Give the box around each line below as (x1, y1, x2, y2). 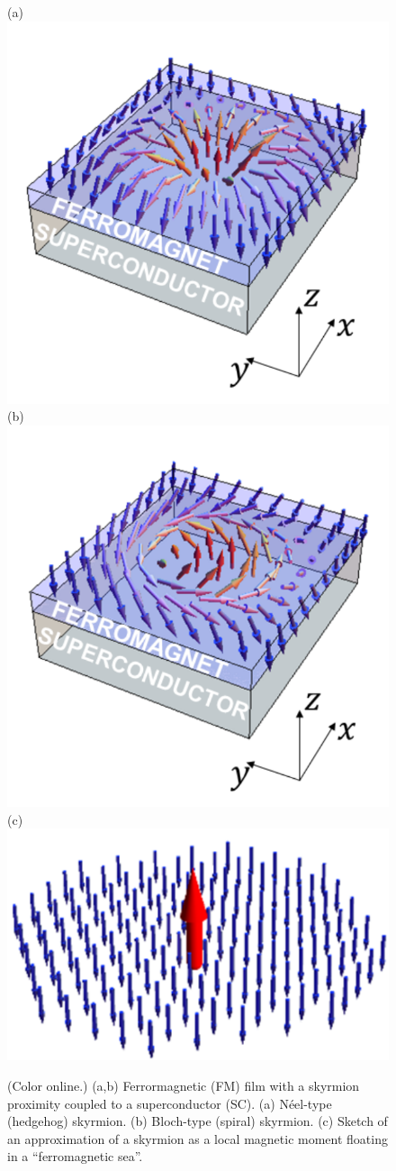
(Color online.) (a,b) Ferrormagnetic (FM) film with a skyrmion (7, 1075, 360, 1094)
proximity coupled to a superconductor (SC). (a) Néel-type (7, 1093, 332, 1112)
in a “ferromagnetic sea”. (7, 1147, 143, 1166)
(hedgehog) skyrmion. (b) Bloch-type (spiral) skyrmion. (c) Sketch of (7, 1112, 388, 1130)
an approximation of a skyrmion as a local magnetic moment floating (7, 1129, 388, 1148)
